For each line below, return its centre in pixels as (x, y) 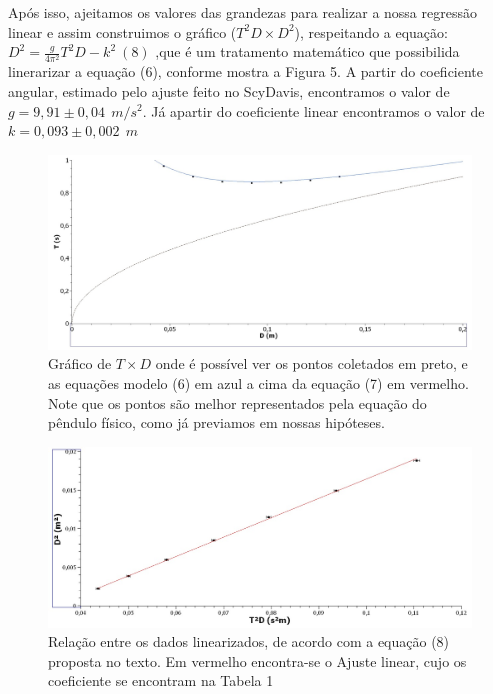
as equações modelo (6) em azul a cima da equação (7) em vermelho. (258, 382)
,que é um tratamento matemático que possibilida (307, 51)
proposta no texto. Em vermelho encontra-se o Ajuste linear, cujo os (257, 660)
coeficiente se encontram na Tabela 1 (161, 680)
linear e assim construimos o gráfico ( (122, 31)
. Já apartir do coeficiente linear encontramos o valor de (313, 110)
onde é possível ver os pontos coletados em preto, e (311, 363)
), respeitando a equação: (371, 31)
